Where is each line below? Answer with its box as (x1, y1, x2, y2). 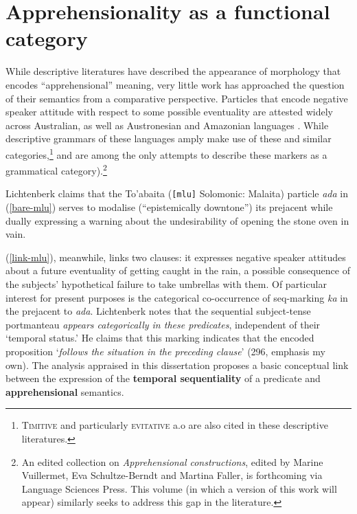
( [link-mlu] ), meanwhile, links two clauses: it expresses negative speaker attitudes (5, 249, 346, 264)
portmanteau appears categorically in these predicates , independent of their (5, 317, 321, 331)
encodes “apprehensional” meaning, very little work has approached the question (5, 77, 345, 91)
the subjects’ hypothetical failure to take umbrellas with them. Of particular (5, 277, 327, 291)
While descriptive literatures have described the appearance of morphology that (5, 64, 341, 78)
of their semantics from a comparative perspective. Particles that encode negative (5, 91, 348, 105)
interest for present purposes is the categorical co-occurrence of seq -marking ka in (5, 290, 348, 304)
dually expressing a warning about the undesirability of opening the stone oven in (5, 213, 349, 227)
